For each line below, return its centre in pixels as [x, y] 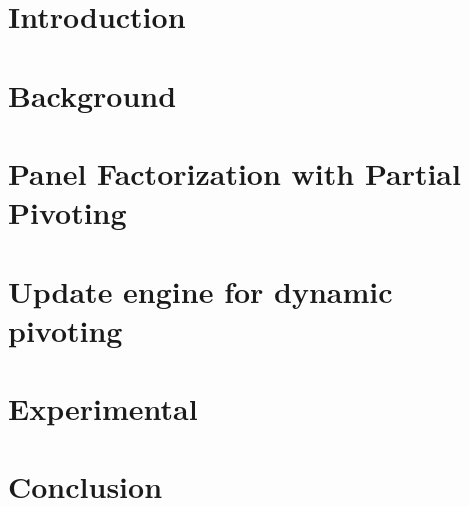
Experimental [103, 408]
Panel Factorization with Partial [234, 172]
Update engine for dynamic [200, 290]
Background [92, 94]
